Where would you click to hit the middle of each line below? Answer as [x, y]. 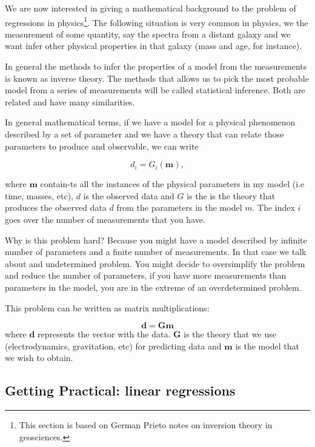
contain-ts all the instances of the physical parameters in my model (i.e [172, 184]
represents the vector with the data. [104, 334]
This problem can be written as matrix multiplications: [107, 307]
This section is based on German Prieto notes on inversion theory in [146, 425]
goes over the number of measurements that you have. [105, 219]
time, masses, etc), [39, 195]
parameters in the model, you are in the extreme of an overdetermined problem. [153, 287]
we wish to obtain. [39, 358]
